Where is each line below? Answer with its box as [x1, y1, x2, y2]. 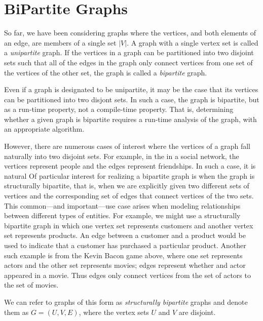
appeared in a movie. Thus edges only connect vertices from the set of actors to [4, 269, 251, 280]
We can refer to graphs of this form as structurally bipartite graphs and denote [4, 296, 248, 307]
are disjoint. [178, 306, 216, 317]
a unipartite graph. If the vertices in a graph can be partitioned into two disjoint [4, 47, 254, 58]
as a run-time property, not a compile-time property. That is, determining [4, 104, 234, 114]
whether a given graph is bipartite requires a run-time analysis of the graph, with [4, 113, 257, 124]
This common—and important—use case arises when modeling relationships [4, 200, 241, 211]
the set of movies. [4, 279, 59, 290]
